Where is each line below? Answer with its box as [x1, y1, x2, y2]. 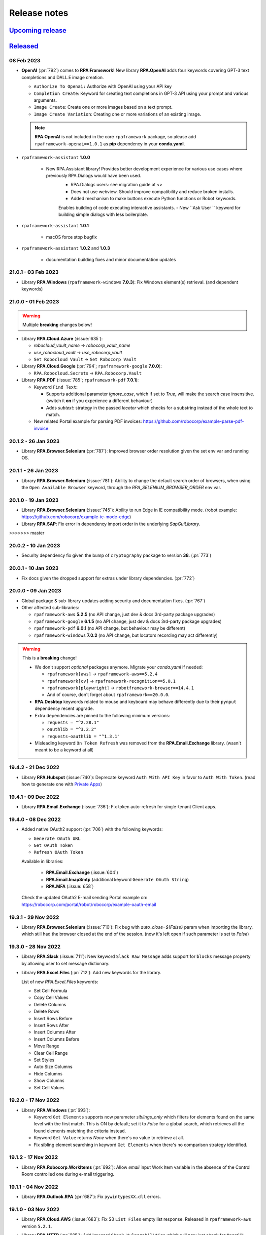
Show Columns [33, 1077, 65, 1084]
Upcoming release [9, 26, 66, 35]
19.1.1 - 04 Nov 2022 [9, 1183, 59, 1190]
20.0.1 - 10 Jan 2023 [9, 565, 59, 572]
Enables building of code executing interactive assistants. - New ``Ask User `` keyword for [58, 205, 241, 210]
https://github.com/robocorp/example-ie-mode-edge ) [21, 514, 132, 520]
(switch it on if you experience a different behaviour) [46, 398, 153, 404]
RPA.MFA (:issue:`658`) [46, 883, 94, 889]
